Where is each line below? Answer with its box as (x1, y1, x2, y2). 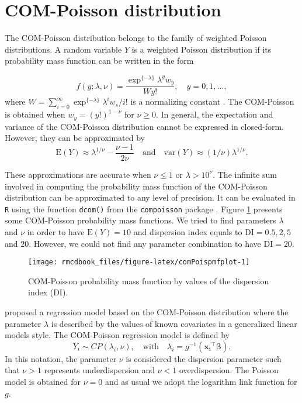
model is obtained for (5, 376, 81, 387)
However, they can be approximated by (5, 132, 145, 144)
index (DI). (28, 286, 68, 298)
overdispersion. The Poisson (179, 364, 279, 376)
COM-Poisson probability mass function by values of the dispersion (28, 274, 269, 287)
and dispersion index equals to (133, 226, 242, 237)
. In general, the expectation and (156, 108, 273, 120)
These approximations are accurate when (5, 168, 151, 180)
